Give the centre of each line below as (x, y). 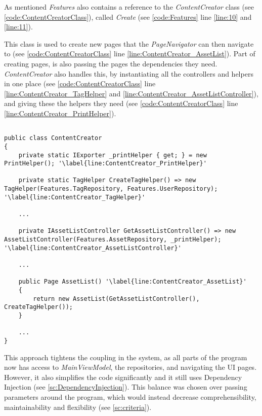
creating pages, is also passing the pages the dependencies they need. (111, 63)
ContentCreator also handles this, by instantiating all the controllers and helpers (129, 73)
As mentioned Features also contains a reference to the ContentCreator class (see (129, 7)
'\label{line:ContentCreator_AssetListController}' (93, 248)
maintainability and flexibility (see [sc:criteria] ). (78, 407)
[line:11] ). (18, 27)
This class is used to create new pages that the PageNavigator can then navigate (129, 43)
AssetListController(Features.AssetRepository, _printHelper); (113, 240)
